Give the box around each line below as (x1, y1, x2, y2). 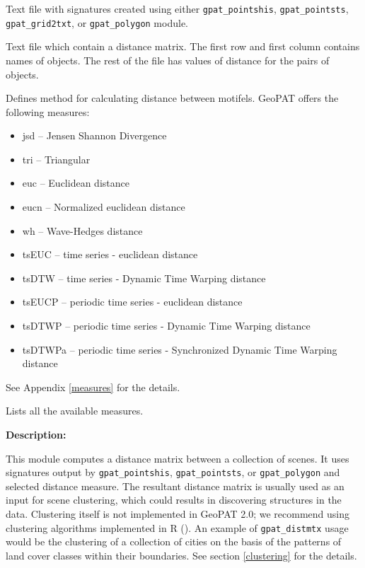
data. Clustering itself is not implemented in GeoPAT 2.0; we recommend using (6, 506, 349, 521)
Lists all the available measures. (6, 403, 144, 418)
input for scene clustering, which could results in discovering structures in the (6, 492, 342, 507)
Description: (6, 427, 66, 441)
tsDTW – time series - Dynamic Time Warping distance (22, 270, 266, 285)
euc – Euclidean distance (22, 175, 129, 190)
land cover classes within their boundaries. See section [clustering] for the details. (6, 547, 357, 562)
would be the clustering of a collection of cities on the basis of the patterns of (6, 534, 342, 549)
